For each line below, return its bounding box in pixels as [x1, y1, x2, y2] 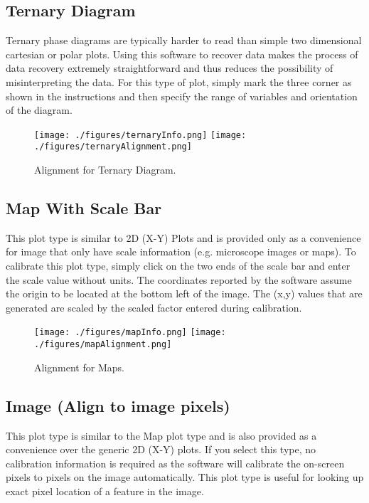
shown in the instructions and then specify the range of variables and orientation [6, 88, 358, 103]
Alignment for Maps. [34, 359, 124, 374]
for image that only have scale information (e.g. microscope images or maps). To [6, 244, 356, 259]
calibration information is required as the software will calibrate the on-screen [6, 455, 345, 470]
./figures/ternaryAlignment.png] [34, 142, 192, 152]
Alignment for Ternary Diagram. [34, 162, 176, 177]
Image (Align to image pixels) [6, 394, 230, 416]
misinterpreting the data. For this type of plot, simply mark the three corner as [6, 74, 352, 89]
